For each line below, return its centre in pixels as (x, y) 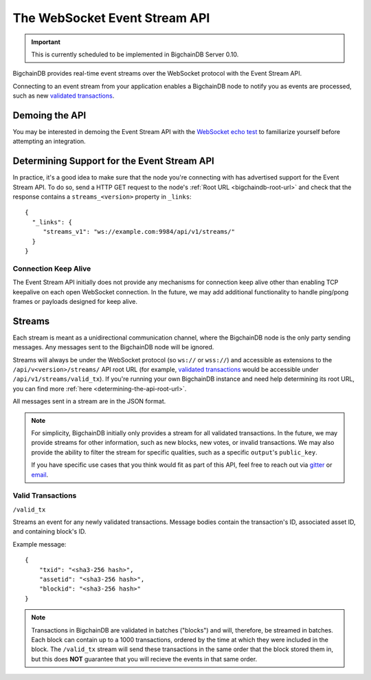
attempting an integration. (49, 142)
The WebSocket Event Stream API (111, 18)
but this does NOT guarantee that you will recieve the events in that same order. (144, 659)
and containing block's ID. (49, 531)
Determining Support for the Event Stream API (113, 161)
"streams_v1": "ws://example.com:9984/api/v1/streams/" (139, 232)
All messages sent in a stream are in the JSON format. (89, 402)
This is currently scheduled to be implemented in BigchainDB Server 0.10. (135, 54)
